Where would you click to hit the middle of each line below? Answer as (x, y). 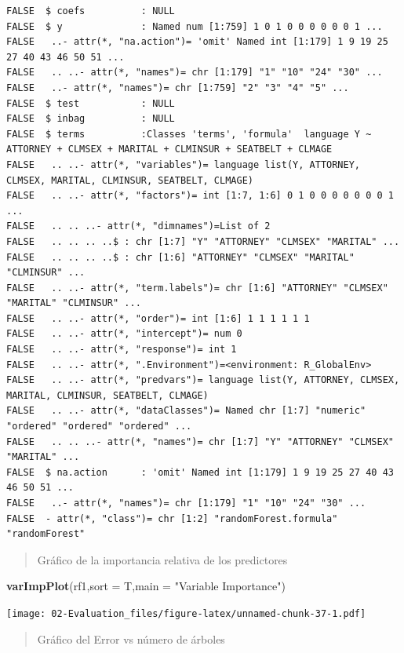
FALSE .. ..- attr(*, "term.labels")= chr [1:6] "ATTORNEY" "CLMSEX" (197, 288)
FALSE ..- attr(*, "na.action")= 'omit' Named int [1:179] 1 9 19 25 (197, 42)
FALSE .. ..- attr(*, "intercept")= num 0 (124, 334)
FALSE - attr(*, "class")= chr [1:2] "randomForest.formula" (172, 518)
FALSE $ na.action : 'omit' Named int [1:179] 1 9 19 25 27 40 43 (200, 472)
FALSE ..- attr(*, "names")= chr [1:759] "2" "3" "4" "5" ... (178, 88)
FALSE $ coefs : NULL (91, 11)
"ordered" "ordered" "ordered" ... (99, 427)
